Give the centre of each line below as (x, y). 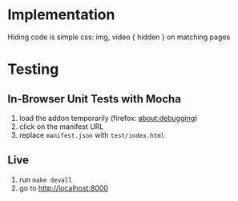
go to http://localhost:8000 (64, 188)
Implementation (61, 15)
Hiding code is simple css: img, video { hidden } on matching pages (119, 37)
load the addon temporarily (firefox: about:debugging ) (108, 118)
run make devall (46, 179)
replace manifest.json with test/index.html (92, 135)
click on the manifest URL (61, 127)
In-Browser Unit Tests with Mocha (95, 99)
